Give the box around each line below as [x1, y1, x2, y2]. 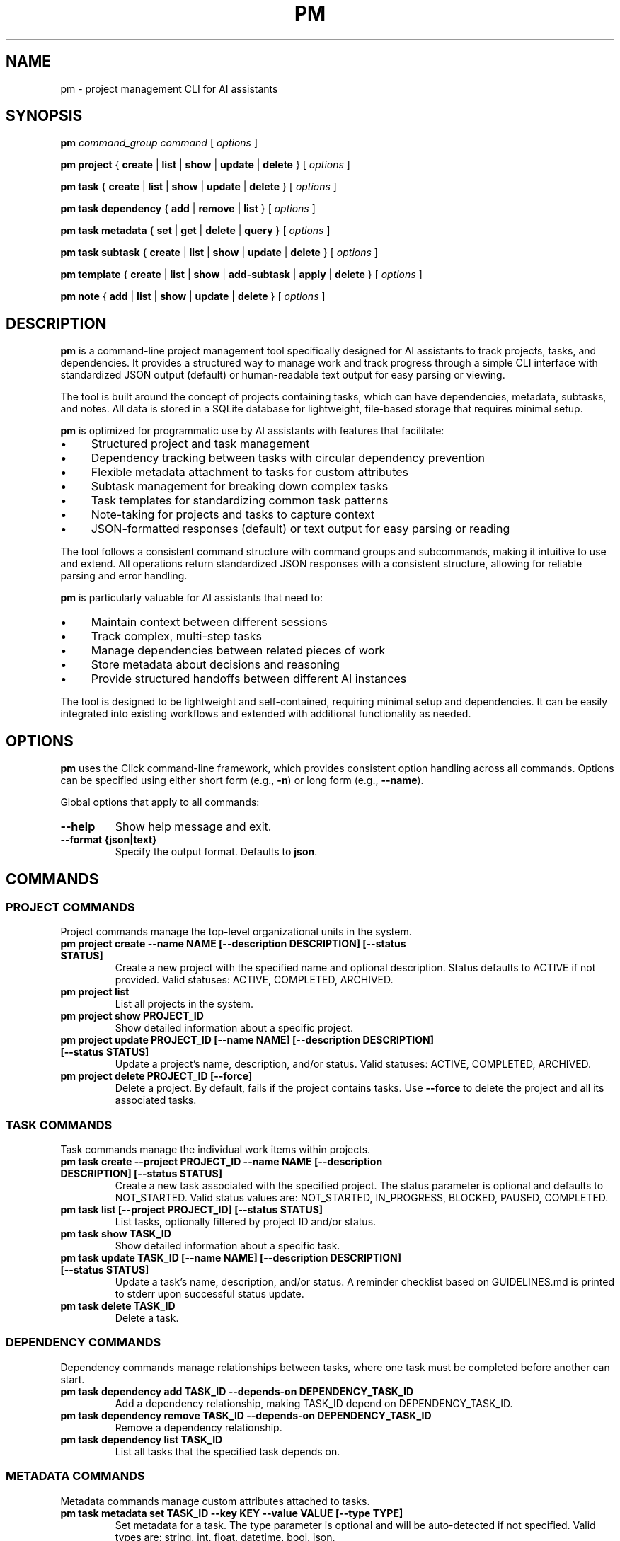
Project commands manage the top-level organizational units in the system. [60, 925, 412, 938]
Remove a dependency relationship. [115, 1421, 282, 1433]
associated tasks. [115, 1094, 197, 1107]
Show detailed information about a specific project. [115, 1022, 353, 1034]
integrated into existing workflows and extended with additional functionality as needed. [60, 708, 471, 720]
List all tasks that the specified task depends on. [115, 1445, 340, 1458]
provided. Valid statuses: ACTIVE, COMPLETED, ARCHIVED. [115, 974, 394, 986]
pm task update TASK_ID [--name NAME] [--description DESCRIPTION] [60, 1252, 401, 1264]
